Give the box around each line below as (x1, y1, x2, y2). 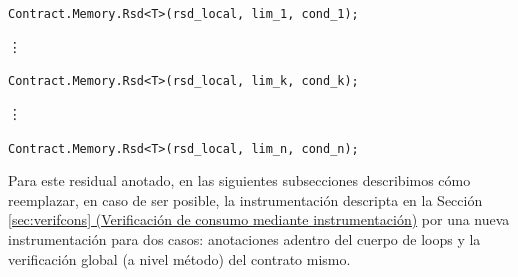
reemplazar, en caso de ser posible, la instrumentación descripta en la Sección (8, 189, 483, 210)
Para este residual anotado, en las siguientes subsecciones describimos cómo (8, 170, 471, 191)
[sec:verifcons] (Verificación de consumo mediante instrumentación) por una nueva (8, 209, 510, 230)
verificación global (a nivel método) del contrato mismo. (8, 248, 351, 269)
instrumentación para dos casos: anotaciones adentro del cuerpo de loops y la (8, 228, 481, 249)
